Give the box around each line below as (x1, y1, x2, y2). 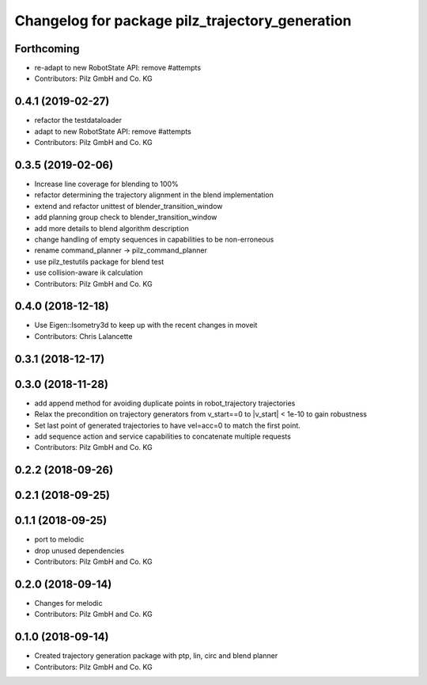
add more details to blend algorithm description (34, 223, 189, 233)
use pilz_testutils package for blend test (34, 257, 164, 266)
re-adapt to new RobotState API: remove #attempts (34, 63, 202, 73)
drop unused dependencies (34, 546, 125, 555)
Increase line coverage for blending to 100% (34, 179, 179, 189)
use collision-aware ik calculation (34, 268, 144, 277)
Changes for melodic (34, 598, 103, 607)
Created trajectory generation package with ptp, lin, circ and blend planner (34, 651, 278, 660)
